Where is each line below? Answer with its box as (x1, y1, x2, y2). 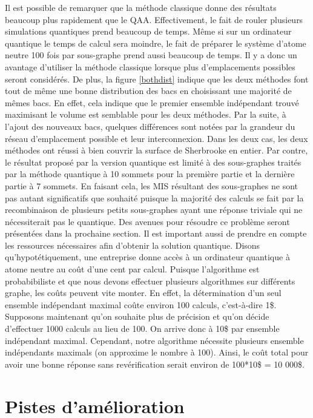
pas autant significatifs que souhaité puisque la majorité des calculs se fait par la (5, 191, 304, 204)
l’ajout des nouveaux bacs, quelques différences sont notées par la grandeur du (5, 120, 295, 132)
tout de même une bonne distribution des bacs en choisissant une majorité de (5, 84, 292, 97)
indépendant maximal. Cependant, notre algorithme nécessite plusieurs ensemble (5, 334, 304, 346)
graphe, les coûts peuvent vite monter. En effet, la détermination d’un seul (5, 286, 282, 299)
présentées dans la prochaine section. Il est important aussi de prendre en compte (5, 227, 307, 240)
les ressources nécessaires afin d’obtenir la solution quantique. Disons (5, 238, 260, 251)
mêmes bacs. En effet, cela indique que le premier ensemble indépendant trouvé (5, 96, 299, 109)
